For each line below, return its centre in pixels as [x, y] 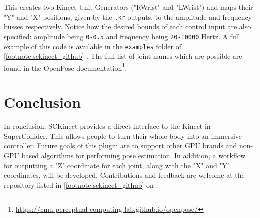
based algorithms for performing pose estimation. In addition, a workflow [134, 155]
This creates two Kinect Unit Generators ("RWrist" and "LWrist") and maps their [129, 7]
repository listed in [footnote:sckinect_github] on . [81, 185]
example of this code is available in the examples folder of [93, 46]
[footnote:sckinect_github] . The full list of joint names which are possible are [123, 56]
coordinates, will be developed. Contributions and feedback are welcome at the [124, 175]
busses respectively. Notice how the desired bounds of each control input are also [128, 26]
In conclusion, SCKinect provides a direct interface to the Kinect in [107, 126]
